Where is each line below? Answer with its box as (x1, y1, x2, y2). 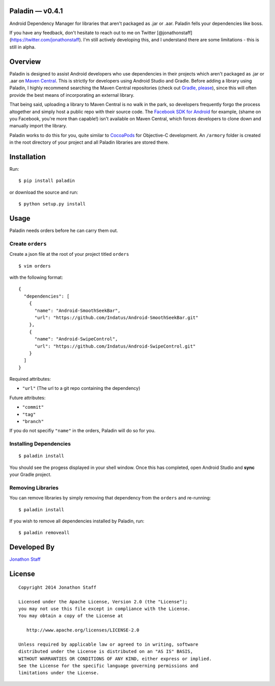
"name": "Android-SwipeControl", (34, 336, 118, 342)
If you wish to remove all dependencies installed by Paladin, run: (9, 518, 145, 524)
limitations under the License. (18, 670, 99, 676)
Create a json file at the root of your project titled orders (9, 251, 129, 257)
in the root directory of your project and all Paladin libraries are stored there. (9, 139, 169, 145)
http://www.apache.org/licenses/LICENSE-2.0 (26, 627, 140, 633)
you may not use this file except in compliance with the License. (18, 605, 190, 612)
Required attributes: (9, 376, 51, 382)
